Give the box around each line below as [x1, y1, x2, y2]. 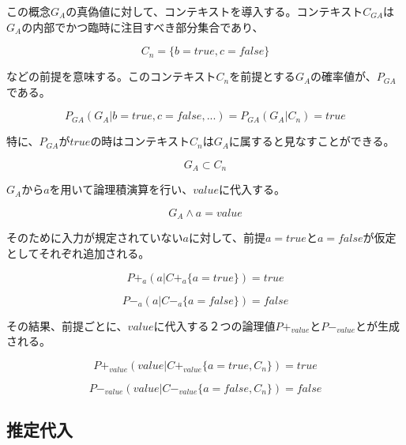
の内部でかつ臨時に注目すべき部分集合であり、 [21, 18, 264, 35]
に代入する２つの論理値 [153, 317, 276, 334]
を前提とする [229, 68, 295, 85]
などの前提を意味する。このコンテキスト [6, 68, 216, 85]
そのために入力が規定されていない [6, 229, 183, 246]
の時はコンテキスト [90, 133, 190, 149]
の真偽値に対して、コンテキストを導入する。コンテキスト [66, 3, 363, 19]
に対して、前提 [189, 229, 265, 246]
